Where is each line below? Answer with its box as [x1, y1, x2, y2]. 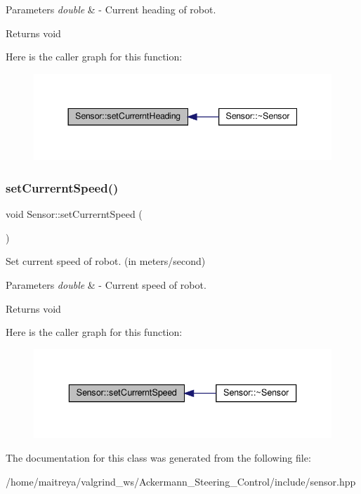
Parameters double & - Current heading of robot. [6, 2, 216, 16]
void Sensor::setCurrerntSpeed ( [6, 207, 143, 221]
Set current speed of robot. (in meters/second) [6, 254, 206, 268]
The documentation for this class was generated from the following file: [6, 450, 311, 464]
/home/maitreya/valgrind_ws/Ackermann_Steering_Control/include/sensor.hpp [6, 474, 356, 488]
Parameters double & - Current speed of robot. [6, 277, 206, 292]
